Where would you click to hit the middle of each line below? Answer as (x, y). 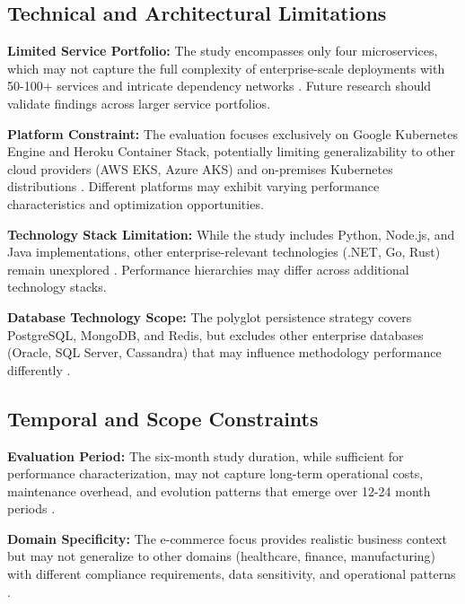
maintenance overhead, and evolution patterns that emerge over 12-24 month (219, 490)
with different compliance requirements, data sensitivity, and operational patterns (232, 574)
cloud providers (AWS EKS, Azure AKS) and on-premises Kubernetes (200, 168)
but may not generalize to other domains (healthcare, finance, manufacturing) (222, 556)
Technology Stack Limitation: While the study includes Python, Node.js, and (231, 234)
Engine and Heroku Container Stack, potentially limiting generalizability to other (231, 151)
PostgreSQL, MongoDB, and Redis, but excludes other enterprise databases (215, 334)
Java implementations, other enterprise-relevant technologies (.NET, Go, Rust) (224, 252)
